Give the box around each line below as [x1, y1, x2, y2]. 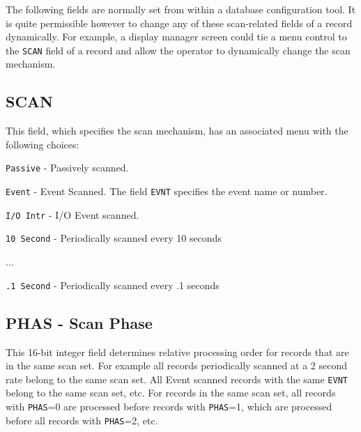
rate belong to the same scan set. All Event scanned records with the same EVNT [6, 371, 348, 386]
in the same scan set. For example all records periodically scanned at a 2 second [6, 358, 347, 373]
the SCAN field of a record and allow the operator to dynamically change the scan [6, 43, 351, 57]
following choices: [6, 137, 79, 151]
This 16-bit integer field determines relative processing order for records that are [6, 344, 349, 359]
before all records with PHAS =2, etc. [6, 412, 158, 427]
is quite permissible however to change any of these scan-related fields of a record [6, 15, 353, 30]
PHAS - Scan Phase [6, 311, 153, 333]
